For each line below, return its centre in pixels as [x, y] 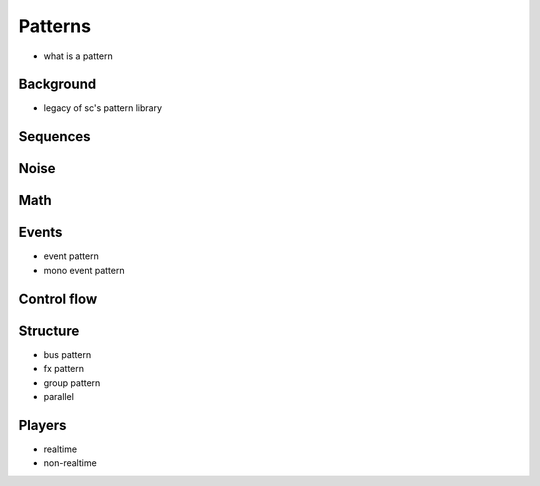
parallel [59, 396]
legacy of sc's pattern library [103, 108]
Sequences [54, 136]
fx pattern [64, 369]
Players [42, 425]
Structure [49, 330]
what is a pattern [78, 56]
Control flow [58, 298]
